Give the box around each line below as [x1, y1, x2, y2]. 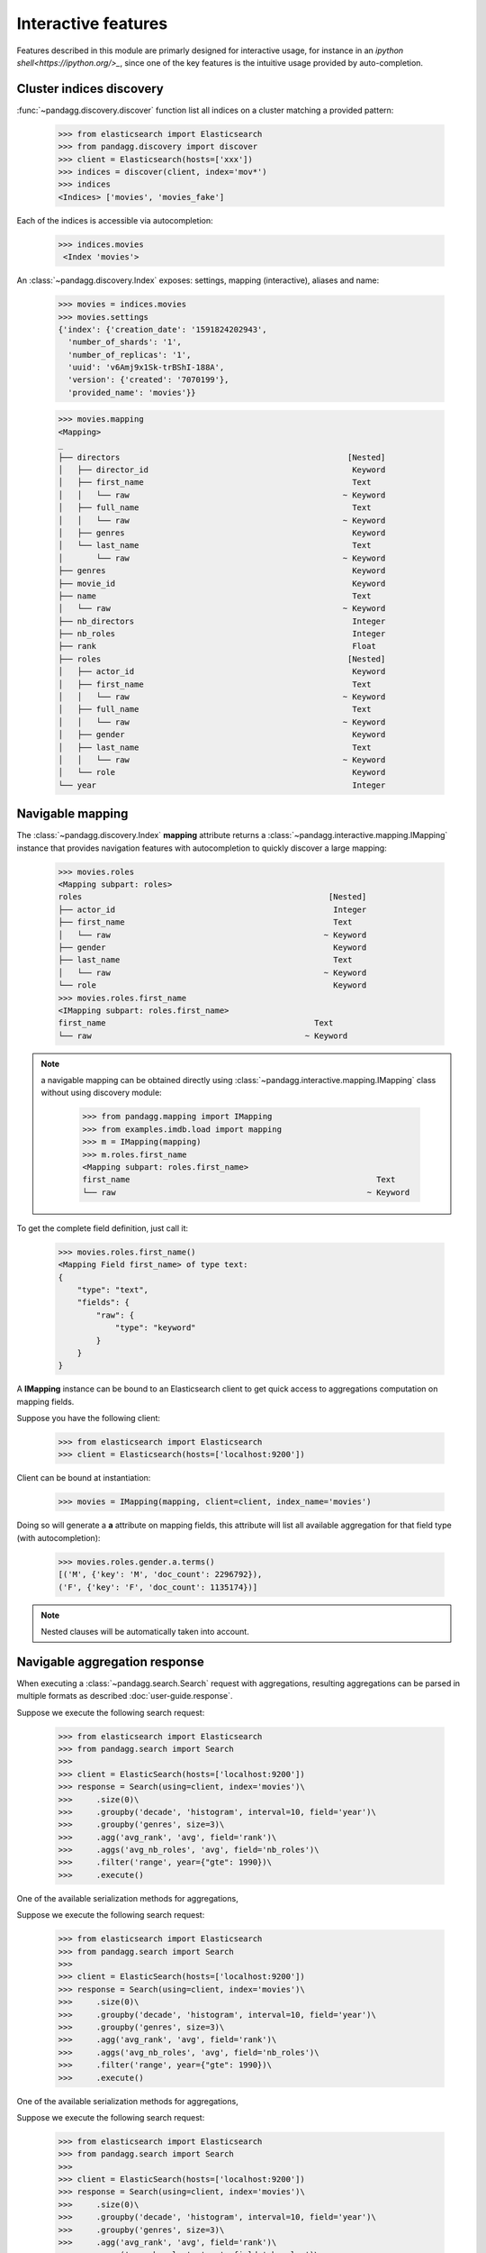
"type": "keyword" [114, 1323, 197, 1333]
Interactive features [16, 14, 168, 33]
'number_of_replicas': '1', [67, 350, 192, 360]
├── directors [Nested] [58, 452, 386, 462]
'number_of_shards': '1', [67, 337, 182, 347]
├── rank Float [58, 641, 377, 652]
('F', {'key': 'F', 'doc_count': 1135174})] [58, 1582, 258, 1592]
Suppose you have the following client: [16, 1413, 161, 1424]
